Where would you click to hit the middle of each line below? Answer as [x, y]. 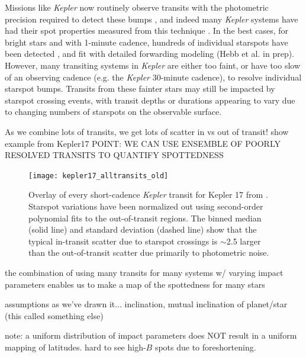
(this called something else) [54, 315]
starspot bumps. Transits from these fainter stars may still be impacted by [140, 89]
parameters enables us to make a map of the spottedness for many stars [135, 284]
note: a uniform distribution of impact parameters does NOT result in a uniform [151, 335]
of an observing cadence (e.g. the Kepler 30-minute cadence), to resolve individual [153, 77]
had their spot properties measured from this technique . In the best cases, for [147, 30]
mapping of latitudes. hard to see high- [75, 347]
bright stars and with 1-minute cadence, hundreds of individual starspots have [146, 42]
